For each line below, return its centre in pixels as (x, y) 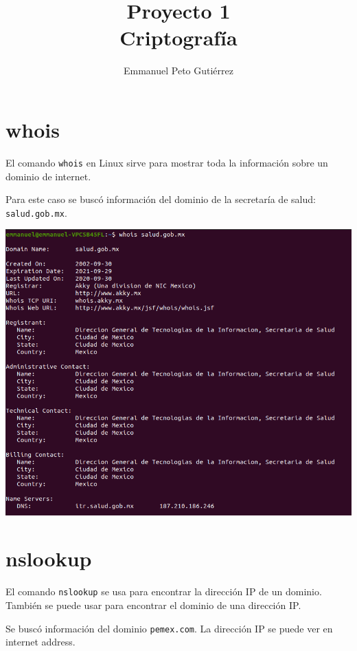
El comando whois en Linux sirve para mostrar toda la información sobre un (167, 162)
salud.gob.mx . (36, 212)
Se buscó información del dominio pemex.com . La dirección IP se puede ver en (169, 628)
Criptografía (178, 38)
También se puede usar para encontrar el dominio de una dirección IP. (153, 605)
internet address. (41, 642)
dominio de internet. (48, 176)
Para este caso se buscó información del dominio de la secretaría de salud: (161, 199)
